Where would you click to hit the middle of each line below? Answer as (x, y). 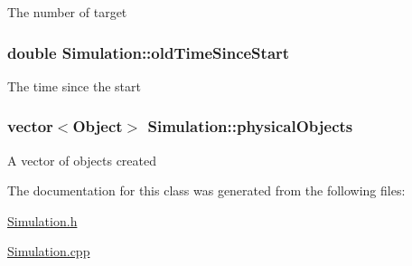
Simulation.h (42, 220)
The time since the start (74, 85)
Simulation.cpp (49, 251)
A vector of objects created (82, 160)
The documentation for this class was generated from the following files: (206, 190)
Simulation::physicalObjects (250, 126)
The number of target (67, 12)
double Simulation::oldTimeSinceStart (149, 52)
